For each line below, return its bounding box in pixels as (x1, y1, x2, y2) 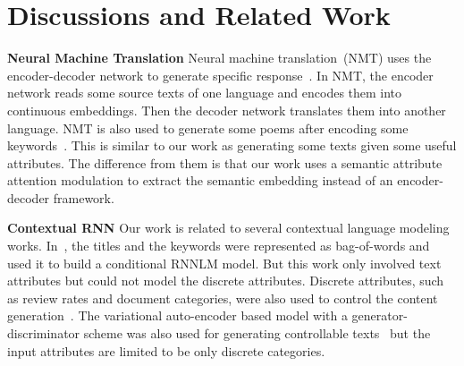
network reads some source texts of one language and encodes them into (7, 83, 402, 102)
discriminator (7, 324, 80, 343)
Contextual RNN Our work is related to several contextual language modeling (7, 218, 450, 237)
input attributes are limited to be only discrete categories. (7, 341, 325, 360)
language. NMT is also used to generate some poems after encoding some (7, 118, 409, 137)
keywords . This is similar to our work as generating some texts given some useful (7, 136, 457, 155)
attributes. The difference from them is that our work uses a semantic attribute (7, 153, 443, 172)
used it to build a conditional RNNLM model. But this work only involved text (7, 253, 442, 272)
